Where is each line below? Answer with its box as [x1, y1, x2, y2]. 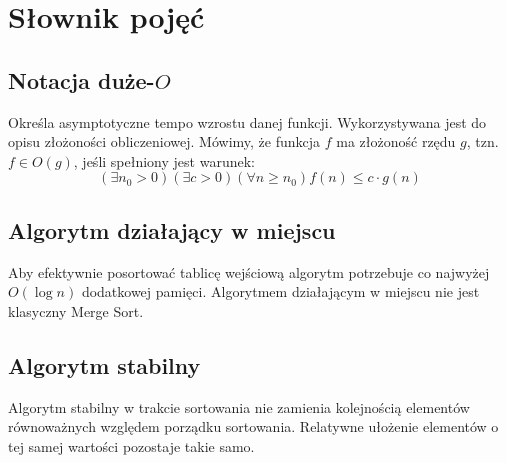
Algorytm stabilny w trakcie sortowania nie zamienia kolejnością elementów [8, 396, 470, 417]
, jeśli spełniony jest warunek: [73, 150, 255, 171]
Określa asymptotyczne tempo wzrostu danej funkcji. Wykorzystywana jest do [8, 111, 487, 132]
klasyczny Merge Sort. [8, 300, 144, 321]
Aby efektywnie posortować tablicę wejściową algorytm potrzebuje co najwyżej [8, 261, 490, 282]
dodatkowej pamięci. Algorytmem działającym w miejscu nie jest [81, 281, 480, 302]
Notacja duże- [8, 64, 155, 95]
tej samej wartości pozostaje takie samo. [8, 435, 255, 456]
